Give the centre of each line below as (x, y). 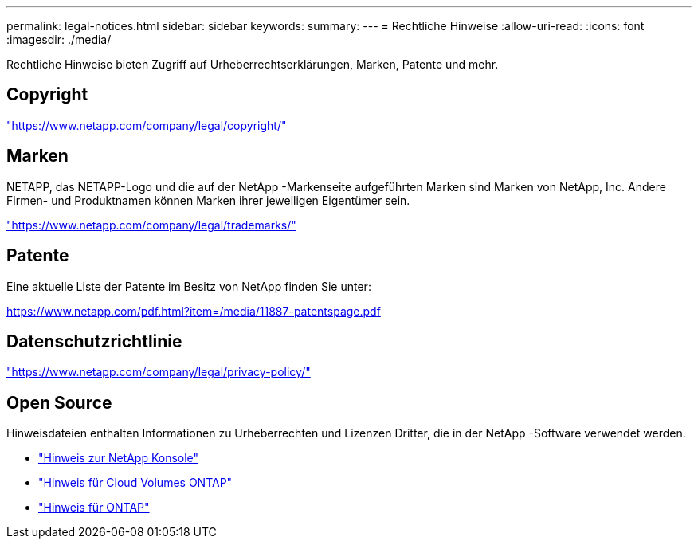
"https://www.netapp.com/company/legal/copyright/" (147, 125)
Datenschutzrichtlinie (94, 341)
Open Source (59, 402)
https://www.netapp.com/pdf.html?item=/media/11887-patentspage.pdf (194, 311)
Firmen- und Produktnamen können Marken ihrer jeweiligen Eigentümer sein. (208, 200)
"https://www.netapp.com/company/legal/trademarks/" (151, 225)
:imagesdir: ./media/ (59, 39)
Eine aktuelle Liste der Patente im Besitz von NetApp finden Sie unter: (189, 286)
